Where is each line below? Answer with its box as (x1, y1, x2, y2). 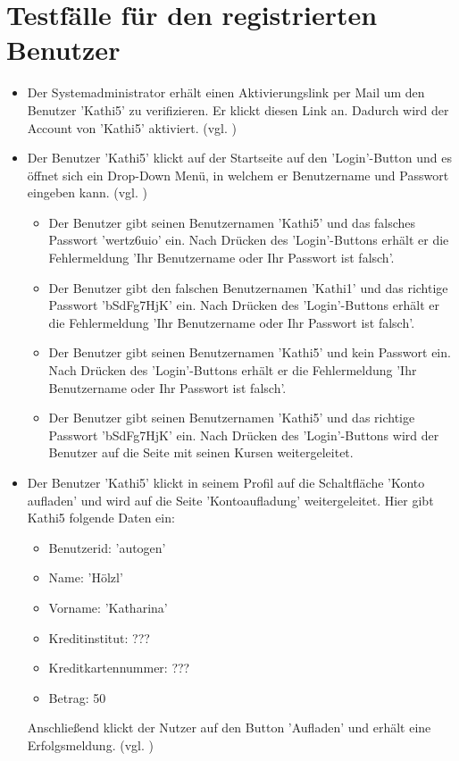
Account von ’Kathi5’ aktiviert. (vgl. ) (27, 118, 237, 137)
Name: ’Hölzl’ (48, 568, 123, 587)
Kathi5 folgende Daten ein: (27, 508, 175, 527)
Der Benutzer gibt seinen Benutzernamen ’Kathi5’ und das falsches (48, 213, 416, 231)
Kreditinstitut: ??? (48, 628, 150, 647)
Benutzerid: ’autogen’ (48, 538, 166, 556)
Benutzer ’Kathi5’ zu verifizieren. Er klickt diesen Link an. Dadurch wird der (27, 100, 449, 119)
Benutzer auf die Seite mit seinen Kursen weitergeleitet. (48, 443, 354, 462)
